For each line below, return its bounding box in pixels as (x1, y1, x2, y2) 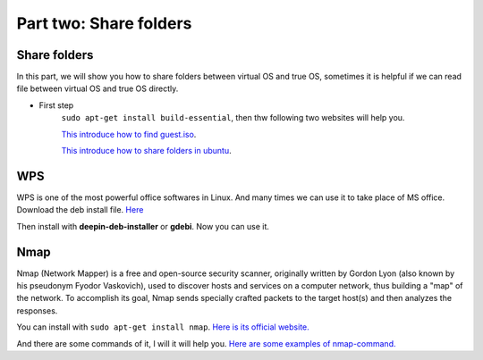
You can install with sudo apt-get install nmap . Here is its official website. (16, 322, 310, 332)
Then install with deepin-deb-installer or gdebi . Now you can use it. (16, 221, 270, 231)
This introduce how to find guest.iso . (61, 129, 197, 139)
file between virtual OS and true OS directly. (16, 83, 179, 94)
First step (38, 99, 74, 111)
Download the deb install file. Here (16, 205, 144, 215)
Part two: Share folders (16, 13, 192, 33)
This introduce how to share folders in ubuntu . (61, 146, 232, 156)
